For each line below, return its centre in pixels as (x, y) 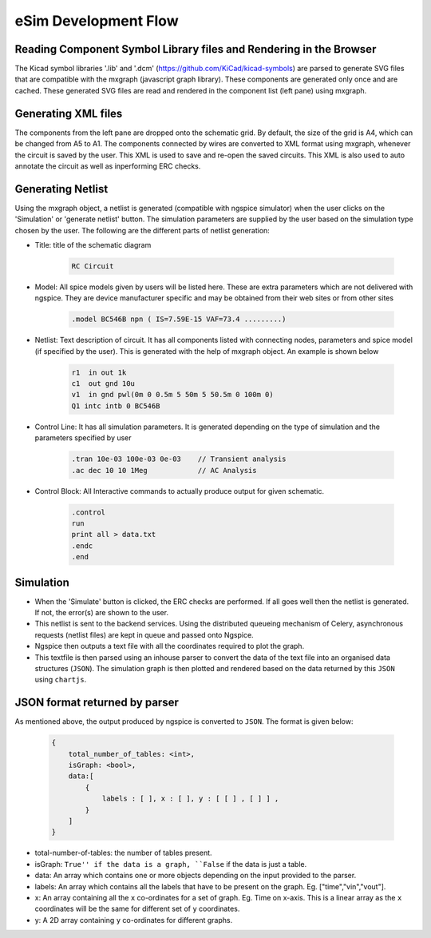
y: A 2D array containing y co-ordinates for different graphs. (134, 920)
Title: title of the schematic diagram (93, 245)
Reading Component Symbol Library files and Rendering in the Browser (196, 49)
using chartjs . (61, 680)
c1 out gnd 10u (103, 384)
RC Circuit (93, 266)
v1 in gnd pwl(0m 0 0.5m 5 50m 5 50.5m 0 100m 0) (173, 395)
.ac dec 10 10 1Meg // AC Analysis (164, 470)
